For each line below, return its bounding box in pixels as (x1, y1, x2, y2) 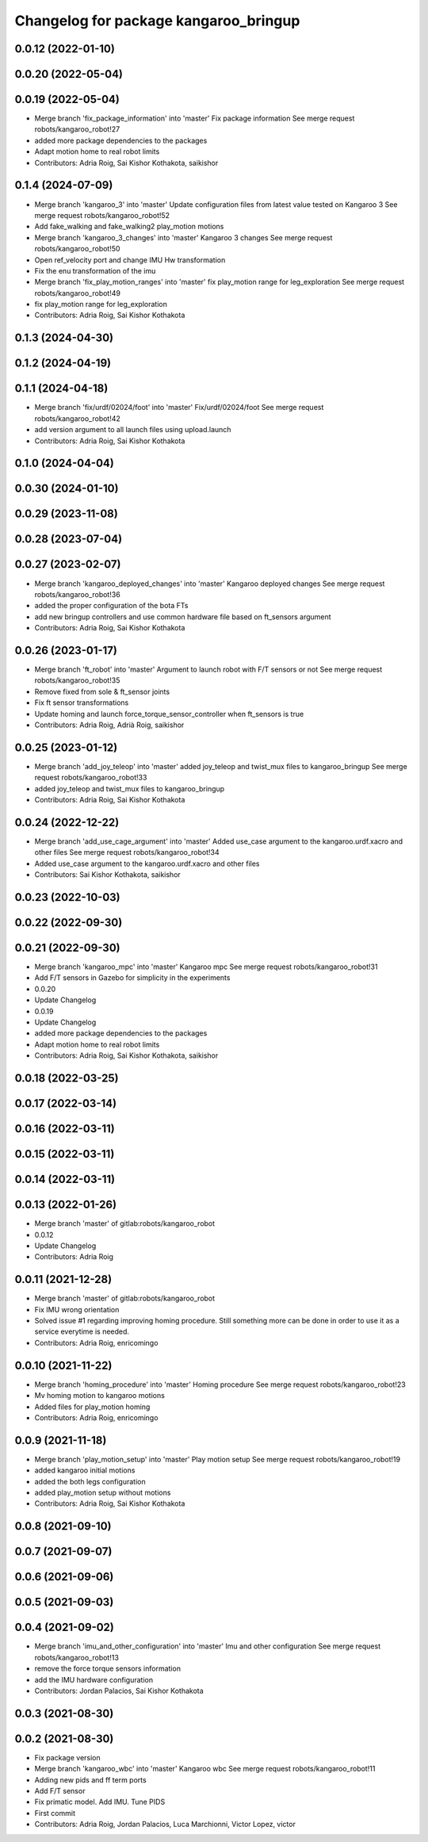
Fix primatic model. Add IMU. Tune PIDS (34, 1797, 166, 1807)
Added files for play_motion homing (34, 1402, 151, 1411)
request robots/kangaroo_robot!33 (34, 773, 147, 783)
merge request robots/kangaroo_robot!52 (34, 210, 170, 220)
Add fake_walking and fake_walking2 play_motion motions (34, 222, 224, 232)
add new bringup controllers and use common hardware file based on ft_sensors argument (34, 611, 332, 622)
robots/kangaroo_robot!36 (34, 589, 120, 599)
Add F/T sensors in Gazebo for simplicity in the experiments (34, 973, 231, 982)
